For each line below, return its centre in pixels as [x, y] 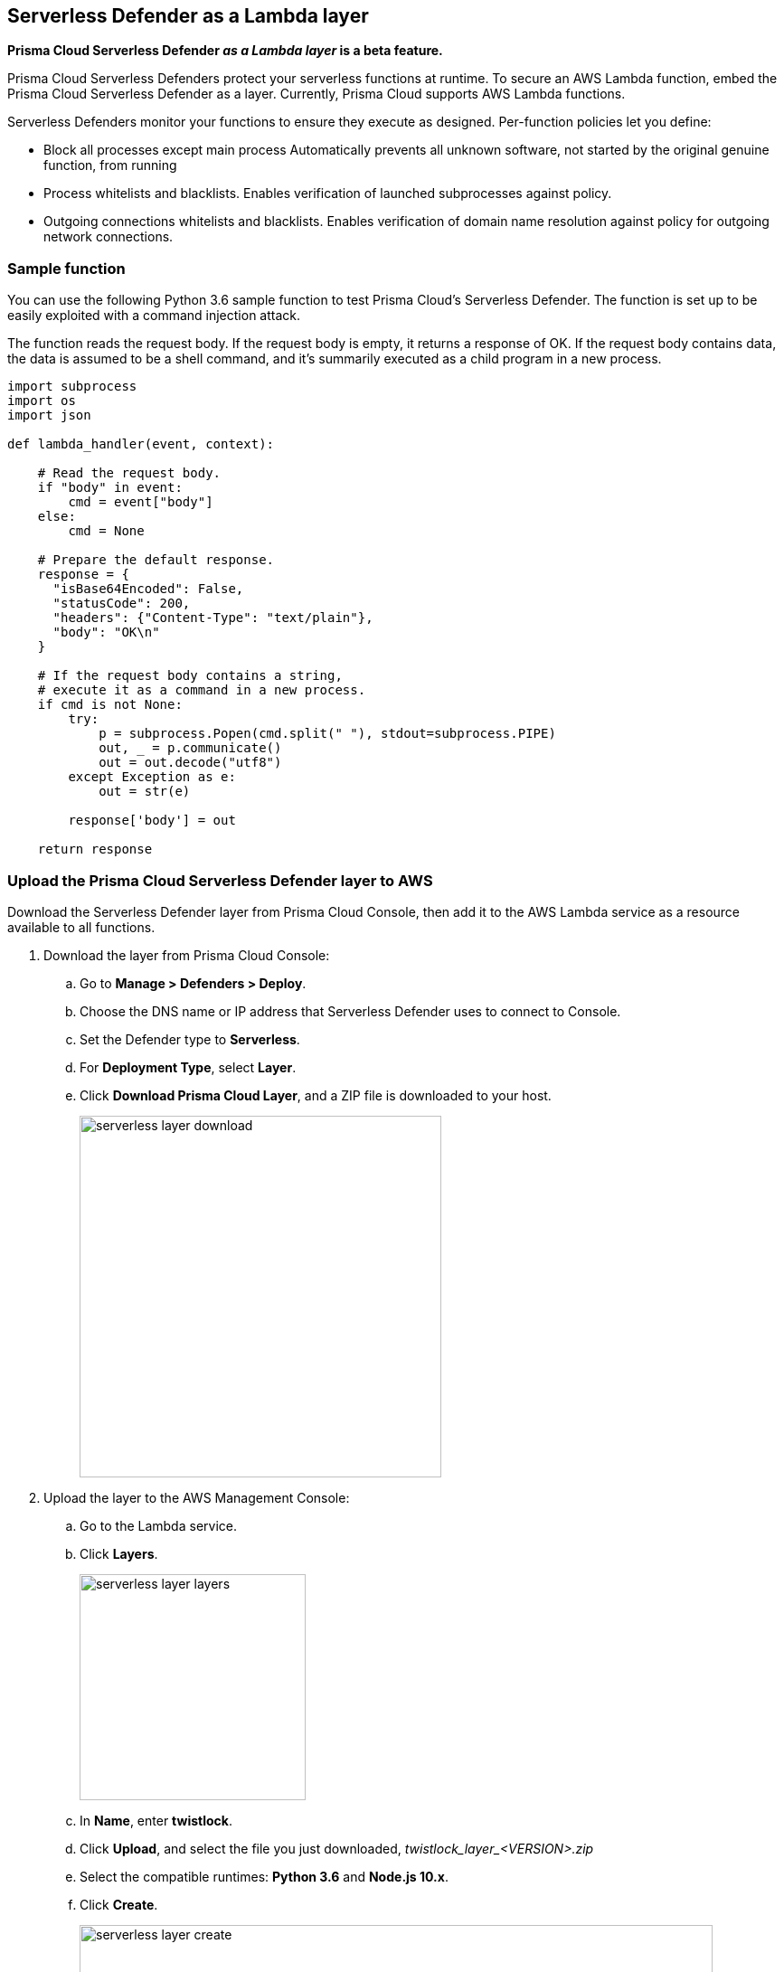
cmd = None [106, 531]
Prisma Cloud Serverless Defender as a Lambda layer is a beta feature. [225, 51]
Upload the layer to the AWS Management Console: [197, 1497]
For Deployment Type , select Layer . [188, 1067]
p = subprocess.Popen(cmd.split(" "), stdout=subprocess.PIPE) [327, 734]
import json [49, 415]
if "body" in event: [110, 488]
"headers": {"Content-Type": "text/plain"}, [213, 618]
